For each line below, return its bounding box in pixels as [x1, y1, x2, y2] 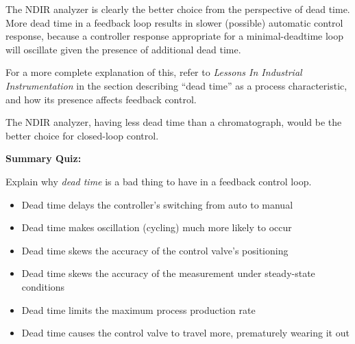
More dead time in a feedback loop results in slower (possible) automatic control [5, 15, 343, 29]
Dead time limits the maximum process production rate [21, 302, 256, 317]
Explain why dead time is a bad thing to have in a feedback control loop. [5, 174, 312, 188]
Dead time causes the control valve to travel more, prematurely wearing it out [21, 326, 350, 340]
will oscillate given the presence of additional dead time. [5, 42, 241, 56]
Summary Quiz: [5, 151, 82, 166]
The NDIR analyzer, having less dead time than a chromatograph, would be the [5, 115, 342, 129]
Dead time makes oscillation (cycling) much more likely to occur [21, 220, 292, 235]
